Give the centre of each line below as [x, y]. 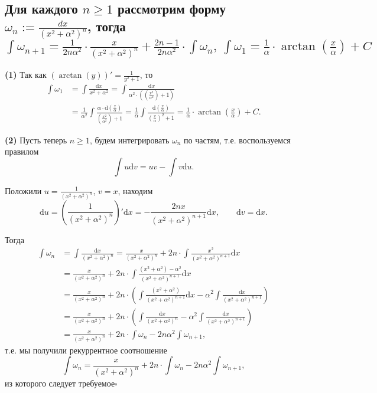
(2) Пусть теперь [36, 140]
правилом [22, 151]
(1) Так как [26, 75]
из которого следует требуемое [60, 383]
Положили [23, 190]
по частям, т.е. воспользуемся [237, 140]
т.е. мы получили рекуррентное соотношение [86, 350]
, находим [135, 190]
